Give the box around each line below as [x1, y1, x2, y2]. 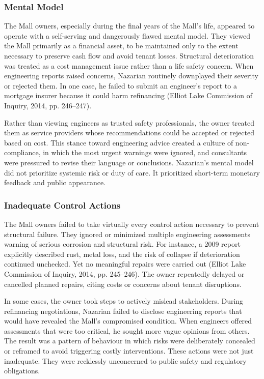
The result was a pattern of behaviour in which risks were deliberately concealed [4, 335, 255, 346]
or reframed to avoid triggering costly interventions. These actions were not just [4, 345, 254, 356]
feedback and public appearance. [4, 177, 106, 188]
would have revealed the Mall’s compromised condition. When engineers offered [4, 315, 252, 326]
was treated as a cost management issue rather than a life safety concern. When [4, 60, 254, 71]
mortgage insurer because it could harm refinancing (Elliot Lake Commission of [4, 90, 253, 101]
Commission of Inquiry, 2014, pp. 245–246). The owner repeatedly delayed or [4, 268, 245, 279]
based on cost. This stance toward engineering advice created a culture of [4, 137, 233, 148]
